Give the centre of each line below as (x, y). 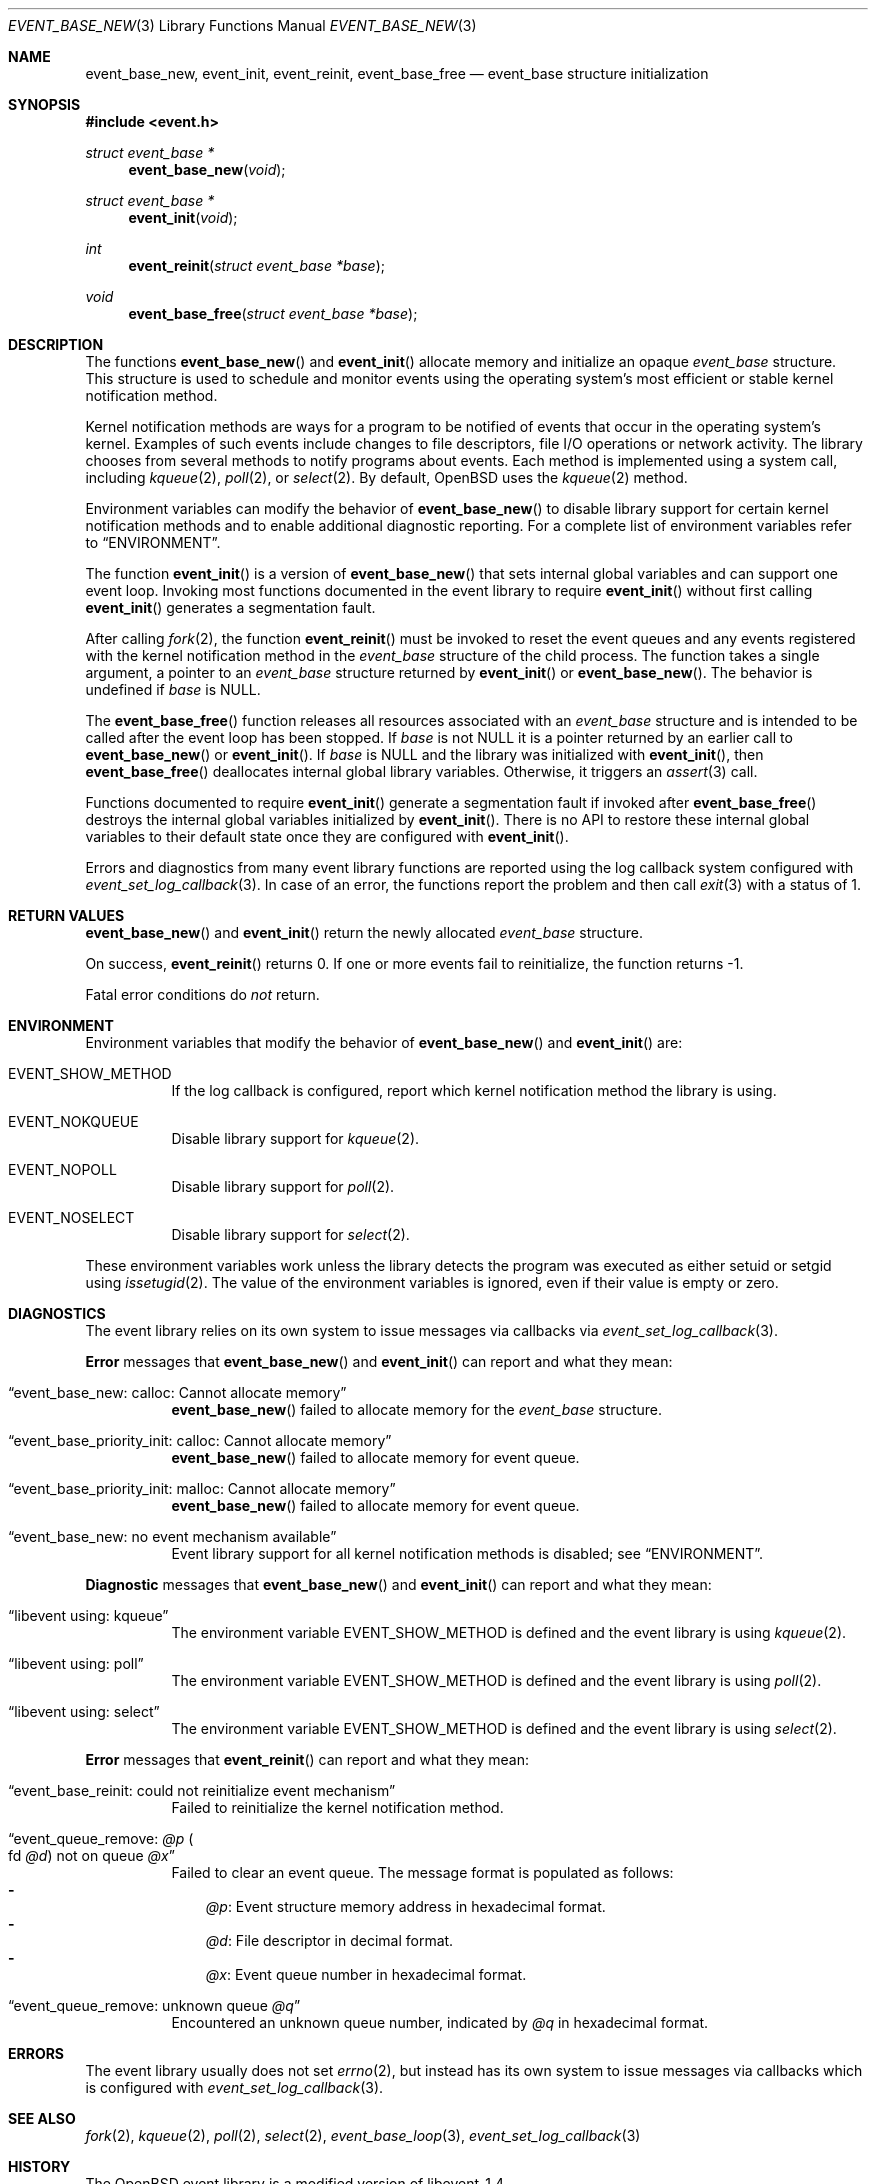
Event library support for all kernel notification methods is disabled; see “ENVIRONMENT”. (467, 1553)
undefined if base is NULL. (173, 689)
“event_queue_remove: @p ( (101, 1838)
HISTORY (39, 2166)
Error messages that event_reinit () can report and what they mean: (307, 1759)
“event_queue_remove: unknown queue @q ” (154, 2005)
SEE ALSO (42, 2118)
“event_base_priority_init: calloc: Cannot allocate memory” (200, 1440)
